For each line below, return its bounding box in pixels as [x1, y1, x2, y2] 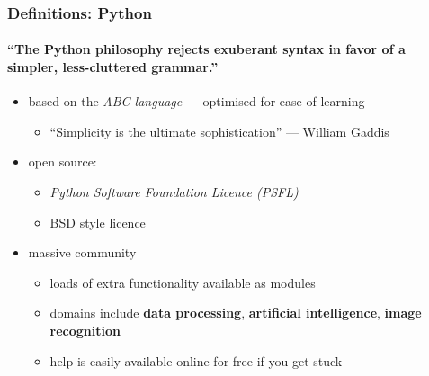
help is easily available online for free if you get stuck [49, 351, 343, 370]
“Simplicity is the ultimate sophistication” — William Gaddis [49, 121, 389, 140]
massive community [28, 243, 137, 262]
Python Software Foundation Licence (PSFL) [49, 183, 299, 201]
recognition [49, 320, 121, 339]
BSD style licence [49, 212, 146, 231]
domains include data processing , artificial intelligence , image [49, 303, 422, 322]
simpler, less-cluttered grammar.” [7, 58, 219, 76]
